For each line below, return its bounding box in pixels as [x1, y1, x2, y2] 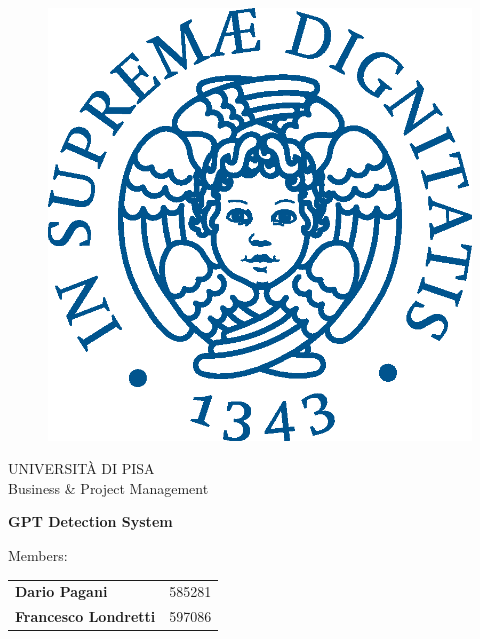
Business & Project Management [8, 477, 209, 498]
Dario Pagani [15, 581, 108, 602]
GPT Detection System [8, 511, 173, 532]
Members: [8, 544, 68, 565]
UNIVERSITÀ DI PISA [8, 458, 155, 479]
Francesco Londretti [15, 606, 156, 627]
